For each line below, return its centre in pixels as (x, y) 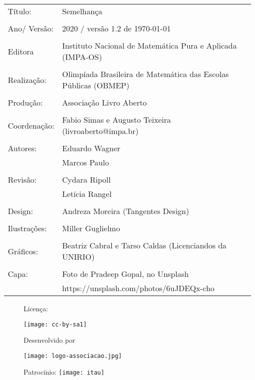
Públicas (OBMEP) (96, 85)
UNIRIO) (78, 257)
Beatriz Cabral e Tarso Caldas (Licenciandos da (144, 245)
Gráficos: (23, 251)
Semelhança (82, 11)
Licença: (36, 308)
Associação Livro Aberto (104, 102)
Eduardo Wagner (91, 148)
